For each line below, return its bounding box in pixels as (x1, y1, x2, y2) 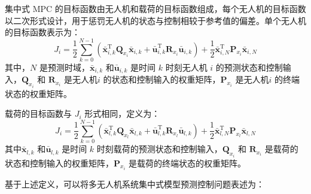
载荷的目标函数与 (5, 107, 72, 120)
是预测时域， (39, 60, 90, 73)
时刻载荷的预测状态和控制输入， (96, 143, 222, 155)
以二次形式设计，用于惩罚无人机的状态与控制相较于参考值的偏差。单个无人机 (5, 14, 306, 26)
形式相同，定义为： (84, 107, 160, 120)
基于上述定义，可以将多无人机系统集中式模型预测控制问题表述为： (5, 177, 264, 190)
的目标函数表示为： (5, 26, 80, 38)
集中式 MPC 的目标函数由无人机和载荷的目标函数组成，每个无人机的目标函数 (5, 2, 306, 14)
